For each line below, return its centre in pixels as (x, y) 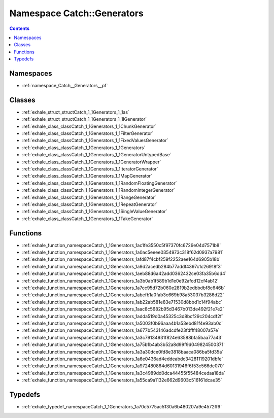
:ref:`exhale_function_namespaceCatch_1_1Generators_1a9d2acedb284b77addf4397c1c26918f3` (122, 266)
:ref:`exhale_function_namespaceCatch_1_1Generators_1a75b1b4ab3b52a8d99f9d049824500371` (124, 344)
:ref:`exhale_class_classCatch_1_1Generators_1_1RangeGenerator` (89, 197)
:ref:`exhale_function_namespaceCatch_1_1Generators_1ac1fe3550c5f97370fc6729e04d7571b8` (122, 245)
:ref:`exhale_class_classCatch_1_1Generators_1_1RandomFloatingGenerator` (99, 183)
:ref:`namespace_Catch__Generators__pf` (65, 86)
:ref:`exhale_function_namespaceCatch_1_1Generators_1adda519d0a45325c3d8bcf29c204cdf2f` (123, 316)
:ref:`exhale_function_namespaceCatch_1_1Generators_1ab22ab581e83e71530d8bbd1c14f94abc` (122, 302)
